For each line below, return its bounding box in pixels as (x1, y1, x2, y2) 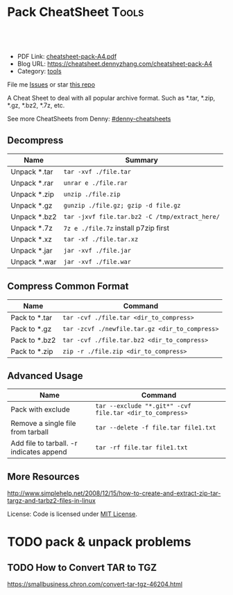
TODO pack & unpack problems (7, 534, 191, 550)
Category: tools (17, 66, 62, 75)
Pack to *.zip (10, 346, 53, 356)
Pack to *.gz (10, 323, 52, 333)
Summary (125, 155, 158, 165)
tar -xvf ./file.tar (63, 168, 132, 175)
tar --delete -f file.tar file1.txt (95, 424, 216, 432)
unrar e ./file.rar (63, 179, 128, 187)
